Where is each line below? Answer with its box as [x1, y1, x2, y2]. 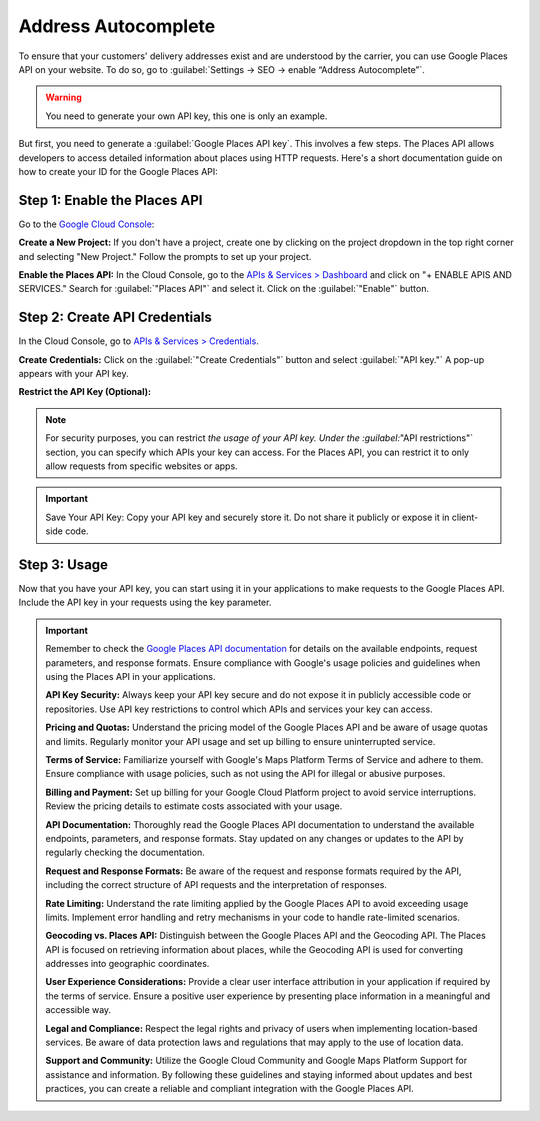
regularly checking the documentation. [45, 846, 205, 859]
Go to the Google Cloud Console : [18, 218, 155, 230]
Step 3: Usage [18, 556, 109, 573]
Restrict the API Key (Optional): [18, 386, 152, 398]
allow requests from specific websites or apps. [45, 460, 239, 472]
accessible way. [45, 1004, 112, 1016]
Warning [45, 91, 82, 104]
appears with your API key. [18, 368, 129, 380]
